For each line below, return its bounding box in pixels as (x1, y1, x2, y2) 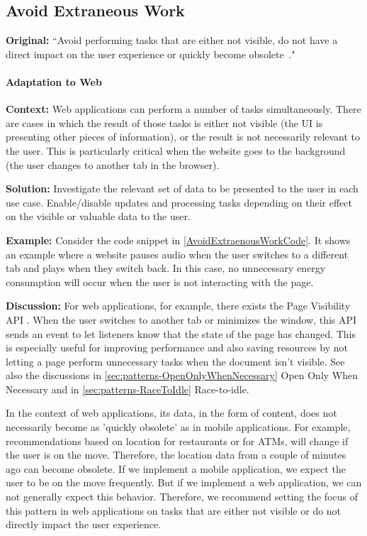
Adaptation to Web (6, 74, 102, 89)
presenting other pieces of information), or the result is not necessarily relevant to (6, 129, 361, 144)
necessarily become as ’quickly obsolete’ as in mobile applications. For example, (6, 420, 351, 434)
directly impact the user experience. (6, 517, 162, 532)
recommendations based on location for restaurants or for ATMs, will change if (6, 433, 349, 448)
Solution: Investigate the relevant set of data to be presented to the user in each (6, 181, 358, 196)
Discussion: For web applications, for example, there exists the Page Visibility (6, 298, 351, 313)
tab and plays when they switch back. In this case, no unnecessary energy (6, 261, 326, 275)
